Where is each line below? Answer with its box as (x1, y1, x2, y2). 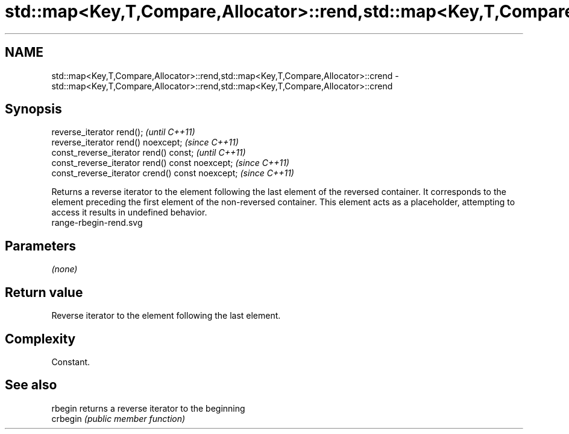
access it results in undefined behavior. (51, 207, 207, 218)
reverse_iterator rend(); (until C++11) (51, 127, 195, 138)
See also (5, 377, 57, 393)
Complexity (5, 331, 76, 346)
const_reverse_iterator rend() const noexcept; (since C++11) (51, 158, 289, 168)
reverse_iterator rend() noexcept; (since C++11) (51, 137, 239, 148)
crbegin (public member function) (51, 413, 186, 424)
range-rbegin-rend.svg (51, 217, 143, 228)
